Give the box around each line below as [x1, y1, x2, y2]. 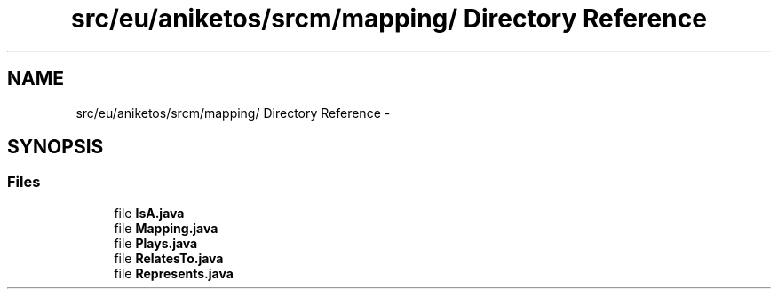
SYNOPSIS [7, 136, 104, 159]
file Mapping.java [114, 220, 218, 236]
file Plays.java [114, 235, 198, 251]
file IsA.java [114, 205, 185, 221]
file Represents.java [114, 265, 234, 281]
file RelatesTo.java [114, 250, 224, 266]
